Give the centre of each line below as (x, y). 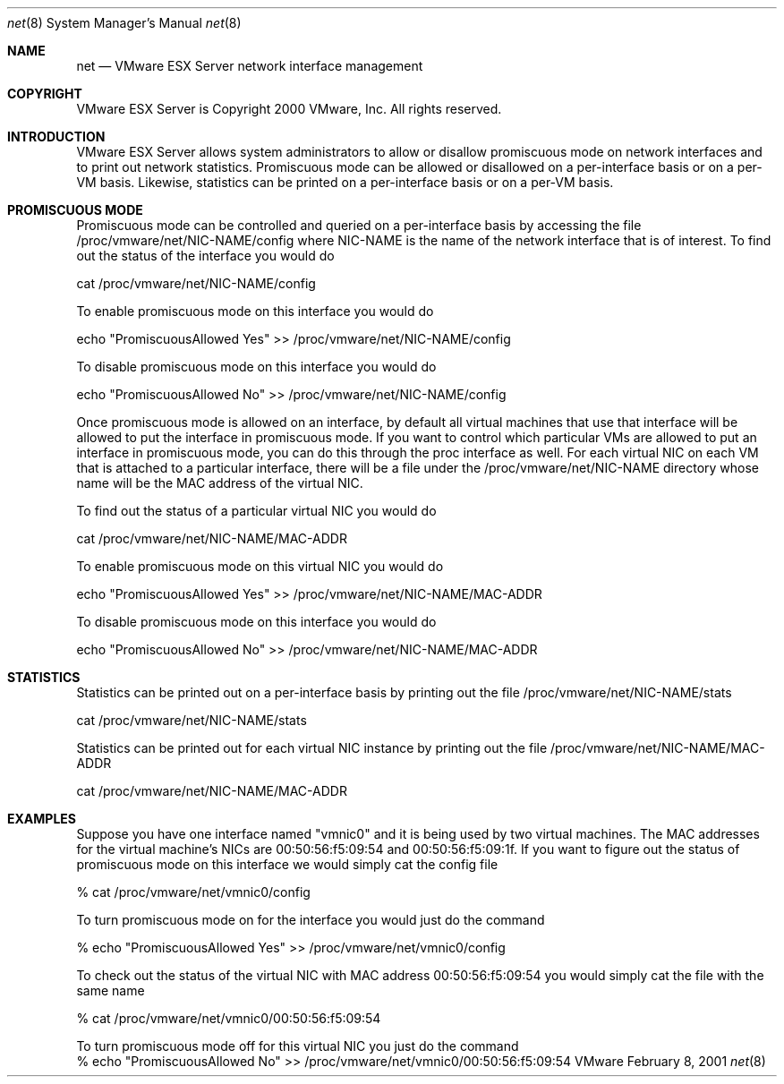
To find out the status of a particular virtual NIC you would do (256, 511)
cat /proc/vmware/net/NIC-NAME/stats (192, 720)
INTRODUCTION (56, 137)
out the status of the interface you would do (205, 256)
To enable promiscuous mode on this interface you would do (255, 311)
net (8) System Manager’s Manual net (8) (124, 23)
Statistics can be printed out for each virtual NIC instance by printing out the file (312, 748)
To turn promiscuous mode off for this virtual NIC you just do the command (298, 1046)
